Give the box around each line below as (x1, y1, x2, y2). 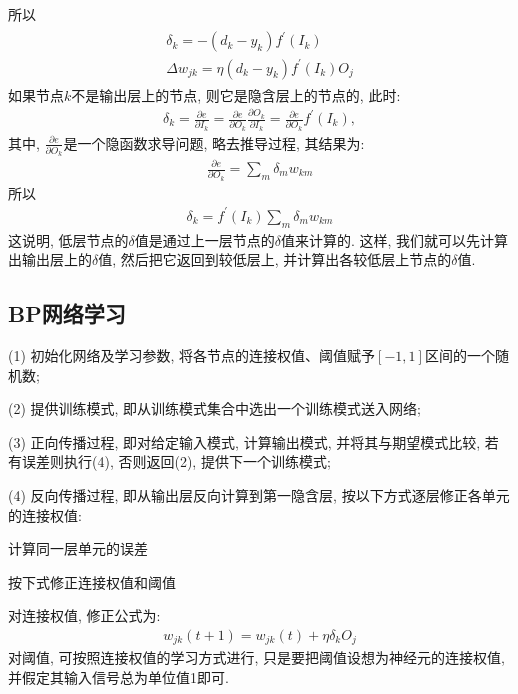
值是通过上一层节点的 (134, 229, 275, 250)
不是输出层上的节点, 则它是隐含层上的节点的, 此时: (71, 84, 401, 105)
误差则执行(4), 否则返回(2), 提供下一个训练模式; (21, 451, 331, 472)
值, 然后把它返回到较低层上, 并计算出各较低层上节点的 (98, 249, 452, 270)
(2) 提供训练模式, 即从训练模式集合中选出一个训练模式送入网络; (8, 398, 421, 419)
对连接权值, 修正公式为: (8, 605, 161, 626)
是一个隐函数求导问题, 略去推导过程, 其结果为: (63, 132, 365, 153)
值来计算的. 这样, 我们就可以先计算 (281, 229, 509, 250)
